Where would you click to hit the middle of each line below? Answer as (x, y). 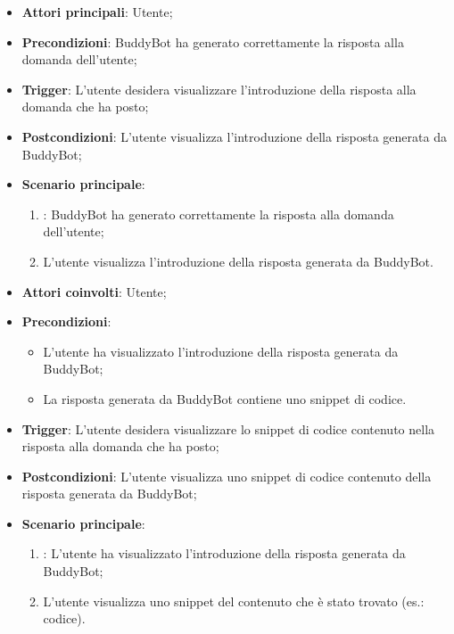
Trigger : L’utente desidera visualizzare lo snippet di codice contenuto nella (228, 428)
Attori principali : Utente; (97, 12)
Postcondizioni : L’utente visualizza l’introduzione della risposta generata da (234, 136)
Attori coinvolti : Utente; (94, 291)
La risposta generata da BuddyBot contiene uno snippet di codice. (225, 398)
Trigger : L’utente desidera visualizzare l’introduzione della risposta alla (219, 89)
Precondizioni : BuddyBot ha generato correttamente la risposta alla (213, 41)
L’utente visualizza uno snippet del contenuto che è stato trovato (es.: (234, 601)
